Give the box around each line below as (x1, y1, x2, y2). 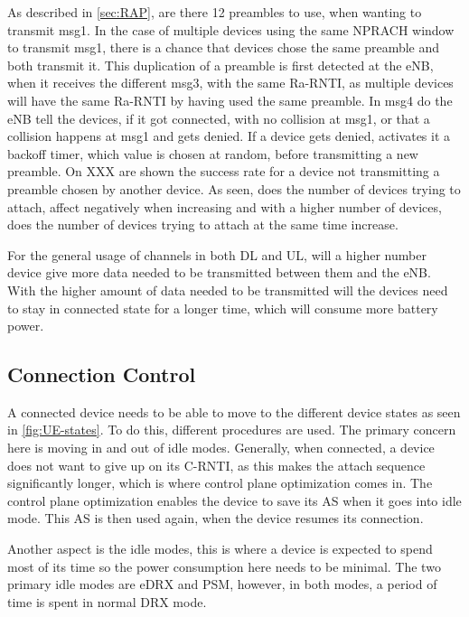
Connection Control (7, 360, 196, 388)
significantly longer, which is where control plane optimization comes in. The (7, 473, 433, 492)
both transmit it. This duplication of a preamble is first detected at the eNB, (7, 55, 434, 74)
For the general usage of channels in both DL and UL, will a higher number (7, 245, 427, 264)
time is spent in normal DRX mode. (7, 592, 207, 611)
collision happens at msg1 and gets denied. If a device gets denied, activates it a (7, 126, 451, 145)
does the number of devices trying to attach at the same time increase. (7, 215, 399, 234)
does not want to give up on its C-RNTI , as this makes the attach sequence (7, 455, 426, 474)
